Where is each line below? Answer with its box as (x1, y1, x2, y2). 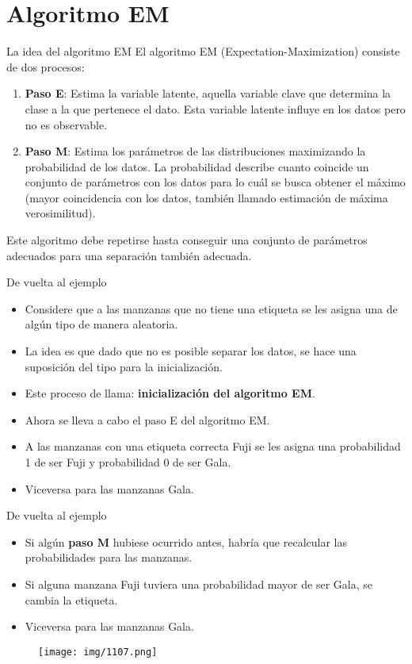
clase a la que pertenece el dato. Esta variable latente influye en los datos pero (25, 100, 406, 117)
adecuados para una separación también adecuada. (6, 247, 252, 263)
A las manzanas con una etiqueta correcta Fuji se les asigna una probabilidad (25, 438, 401, 455)
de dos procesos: (6, 58, 85, 75)
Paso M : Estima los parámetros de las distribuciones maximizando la (25, 143, 366, 159)
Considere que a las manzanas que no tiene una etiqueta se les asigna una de (25, 300, 398, 317)
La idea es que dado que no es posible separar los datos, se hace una (25, 343, 357, 359)
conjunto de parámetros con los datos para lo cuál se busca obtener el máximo (25, 174, 406, 190)
